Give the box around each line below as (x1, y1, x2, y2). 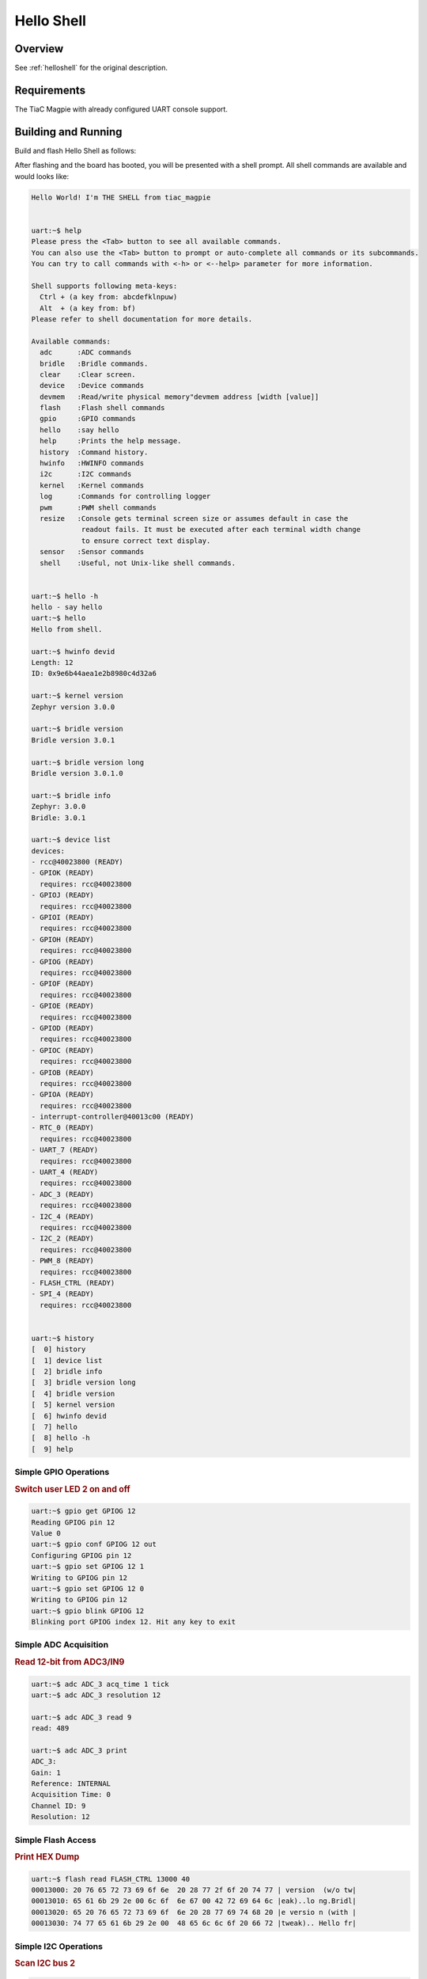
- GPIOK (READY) (31, 868, 95, 878)
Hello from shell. (31, 625, 103, 633)
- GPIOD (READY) (31, 1024, 95, 1032)
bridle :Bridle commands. (40, 359, 149, 368)
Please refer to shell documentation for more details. (31, 314, 253, 324)
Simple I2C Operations (14, 1940, 103, 1951)
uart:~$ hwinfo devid (31, 647, 115, 656)
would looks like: (14, 171, 70, 181)
